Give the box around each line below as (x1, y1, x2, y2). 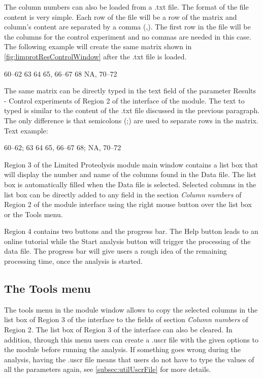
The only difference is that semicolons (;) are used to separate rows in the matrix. (4, 115, 258, 125)
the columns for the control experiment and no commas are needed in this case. (4, 31, 251, 42)
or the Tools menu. (4, 209, 63, 219)
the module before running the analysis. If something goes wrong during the (4, 344, 241, 355)
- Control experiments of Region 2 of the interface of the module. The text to (4, 95, 245, 106)
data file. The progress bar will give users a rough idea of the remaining (4, 246, 227, 256)
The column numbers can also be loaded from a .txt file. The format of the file (4, 2, 249, 12)
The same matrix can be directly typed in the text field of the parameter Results (4, 85, 256, 96)
